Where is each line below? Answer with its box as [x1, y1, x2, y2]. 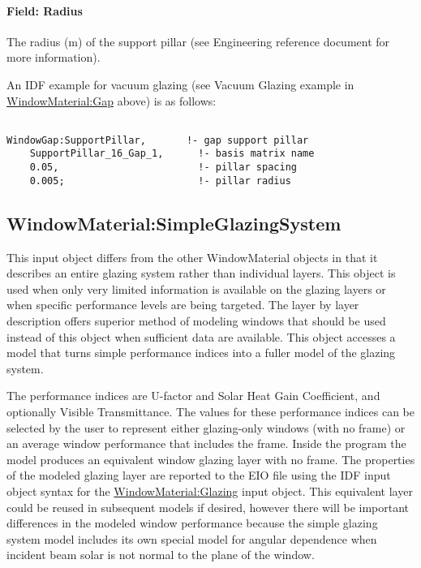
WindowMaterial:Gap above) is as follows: [6, 92, 217, 109]
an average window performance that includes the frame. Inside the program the [6, 435, 406, 452]
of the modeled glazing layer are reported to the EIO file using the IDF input [6, 467, 391, 484]
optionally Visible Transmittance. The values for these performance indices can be [6, 403, 415, 420]
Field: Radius [6, 2, 83, 19]
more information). [6, 49, 101, 66]
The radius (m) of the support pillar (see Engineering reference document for [6, 32, 390, 49]
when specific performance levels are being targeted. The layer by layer [6, 296, 359, 313]
